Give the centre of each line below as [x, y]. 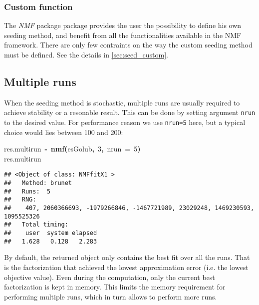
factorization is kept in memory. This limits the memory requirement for [115, 287]
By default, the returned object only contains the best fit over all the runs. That [127, 257]
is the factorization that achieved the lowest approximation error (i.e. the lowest [126, 267]
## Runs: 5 [27, 191]
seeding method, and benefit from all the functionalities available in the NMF [123, 35]
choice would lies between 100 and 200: [64, 132]
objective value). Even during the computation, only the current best [110, 277]
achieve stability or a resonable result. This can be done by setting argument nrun [130, 112]
